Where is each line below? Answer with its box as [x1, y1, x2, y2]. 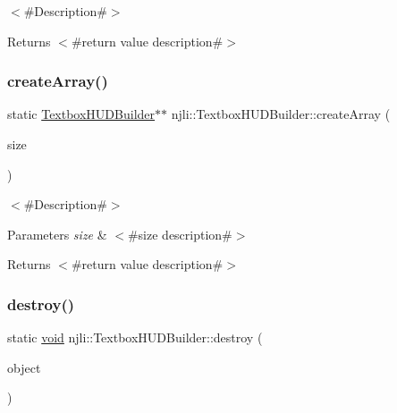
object [7, 358, 41, 376]
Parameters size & [7, 224, 107, 243]
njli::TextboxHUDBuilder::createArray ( [171, 105, 391, 123]
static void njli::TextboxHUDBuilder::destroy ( [7, 328, 263, 347]
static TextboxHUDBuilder [7, 105, 156, 123]
